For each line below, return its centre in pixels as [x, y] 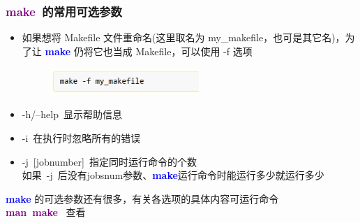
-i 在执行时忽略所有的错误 [81, 137]
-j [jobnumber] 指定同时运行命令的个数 [109, 161]
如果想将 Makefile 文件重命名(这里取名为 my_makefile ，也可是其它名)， [183, 37]
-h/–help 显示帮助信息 [72, 114]
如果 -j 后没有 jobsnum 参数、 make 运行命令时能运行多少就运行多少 [173, 175]
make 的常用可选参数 [64, 11]
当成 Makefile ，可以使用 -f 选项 [182, 51]
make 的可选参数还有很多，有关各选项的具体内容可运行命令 [142, 198]
